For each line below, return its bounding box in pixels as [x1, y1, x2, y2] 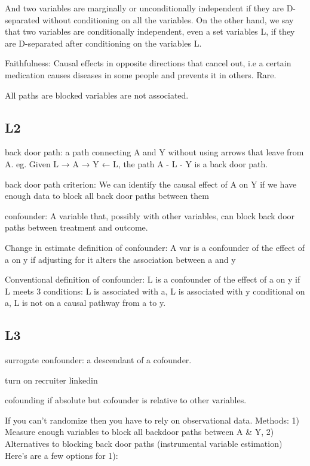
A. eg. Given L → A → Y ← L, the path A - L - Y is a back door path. [5, 157, 268, 170]
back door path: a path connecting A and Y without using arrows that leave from [5, 146, 304, 158]
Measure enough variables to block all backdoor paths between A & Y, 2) [5, 425, 274, 438]
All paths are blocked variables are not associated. [5, 88, 189, 101]
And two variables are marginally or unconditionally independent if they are [5, 2, 284, 14]
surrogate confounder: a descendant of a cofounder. [5, 354, 192, 366]
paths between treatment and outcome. [5, 221, 148, 234]
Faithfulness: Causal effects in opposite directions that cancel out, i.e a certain [5, 57, 291, 69]
